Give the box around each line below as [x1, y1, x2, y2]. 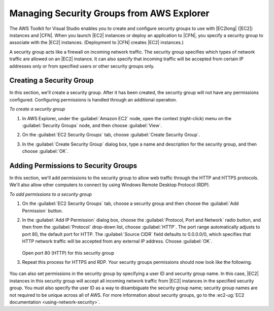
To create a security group [9, 106, 65, 112]
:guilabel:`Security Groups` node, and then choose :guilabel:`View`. [22, 122, 162, 128]
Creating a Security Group [9, 76, 94, 85]
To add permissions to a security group [9, 191, 92, 197]
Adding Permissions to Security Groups [9, 161, 137, 170]
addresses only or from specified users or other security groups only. [9, 63, 155, 69]
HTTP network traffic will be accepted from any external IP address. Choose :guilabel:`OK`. [22, 238, 213, 245]
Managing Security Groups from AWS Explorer [9, 8, 210, 19]
